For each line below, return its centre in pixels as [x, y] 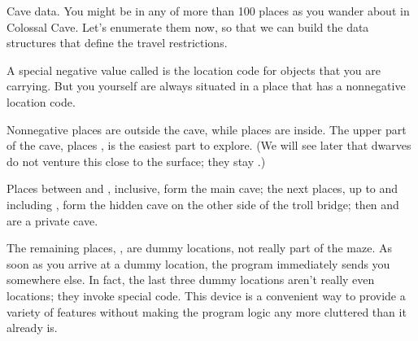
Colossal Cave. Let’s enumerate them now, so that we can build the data [188, 26]
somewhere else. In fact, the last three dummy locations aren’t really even [191, 280]
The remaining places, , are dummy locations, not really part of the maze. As [200, 248]
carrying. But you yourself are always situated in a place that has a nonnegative [206, 86]
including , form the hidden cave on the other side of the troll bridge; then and [203, 204]
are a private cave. [52, 220]
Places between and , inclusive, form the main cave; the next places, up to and [202, 188]
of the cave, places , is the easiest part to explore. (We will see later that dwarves [209, 145]
